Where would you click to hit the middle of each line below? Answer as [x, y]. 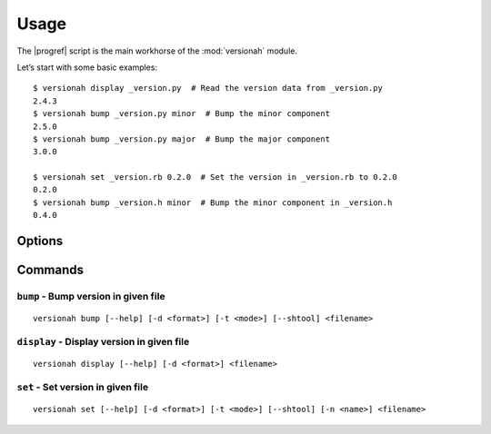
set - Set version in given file [83, 387]
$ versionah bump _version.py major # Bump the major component [182, 139]
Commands [50, 270]
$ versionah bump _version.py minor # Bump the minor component [182, 114]
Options [40, 241]
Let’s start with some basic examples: [87, 67]
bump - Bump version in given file [91, 297]
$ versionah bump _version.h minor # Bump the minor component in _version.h [213, 202]
